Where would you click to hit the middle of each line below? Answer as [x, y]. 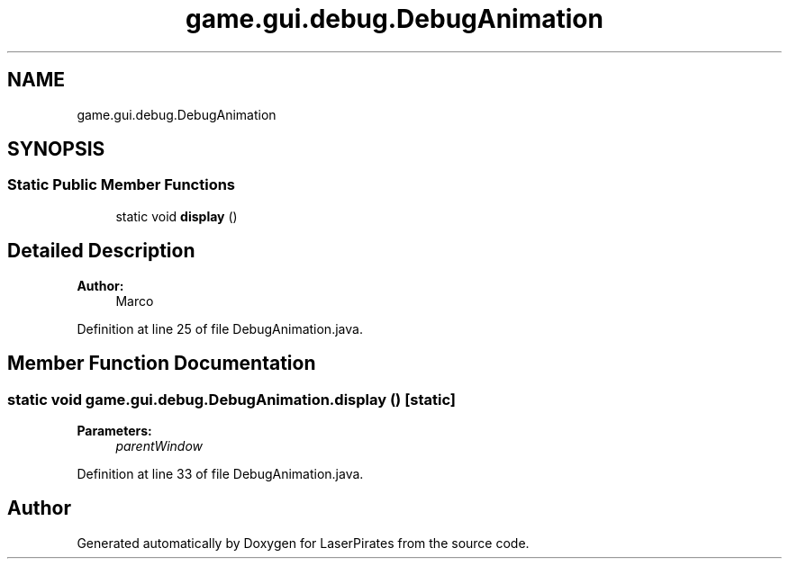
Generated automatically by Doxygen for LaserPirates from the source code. [303, 543]
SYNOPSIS [56, 149]
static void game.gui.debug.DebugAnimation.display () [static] [232, 399]
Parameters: [114, 430]
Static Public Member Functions [122, 185]
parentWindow [159, 445]
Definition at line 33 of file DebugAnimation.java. [220, 473]
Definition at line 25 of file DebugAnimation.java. [220, 328]
